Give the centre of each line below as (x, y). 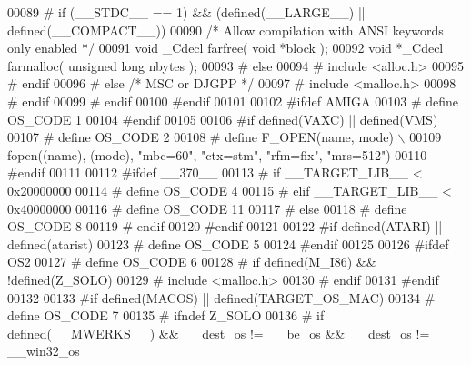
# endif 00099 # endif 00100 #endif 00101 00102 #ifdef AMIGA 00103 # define (233, 101)
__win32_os (44, 351)
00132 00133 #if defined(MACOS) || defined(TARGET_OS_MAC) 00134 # (221, 297)
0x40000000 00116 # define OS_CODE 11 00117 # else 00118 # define (207, 208)
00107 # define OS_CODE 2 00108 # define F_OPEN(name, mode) (200, 137)
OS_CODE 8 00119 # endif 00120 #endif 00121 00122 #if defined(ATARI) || (225, 226)
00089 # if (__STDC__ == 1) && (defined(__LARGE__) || (186, 12)
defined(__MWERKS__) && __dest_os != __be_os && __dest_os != (219, 333)
